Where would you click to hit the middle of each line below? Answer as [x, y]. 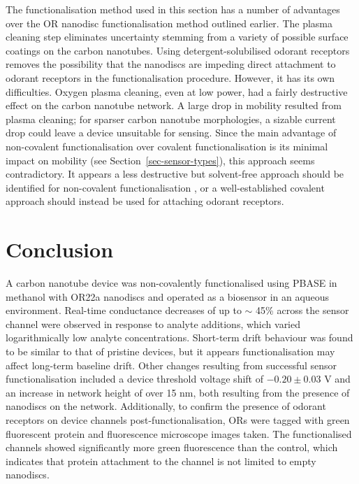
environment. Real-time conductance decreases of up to [124, 310]
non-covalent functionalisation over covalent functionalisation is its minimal [167, 146]
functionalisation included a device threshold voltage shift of [134, 379]
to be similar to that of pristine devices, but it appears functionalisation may [170, 351]
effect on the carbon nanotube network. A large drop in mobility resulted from [174, 105]
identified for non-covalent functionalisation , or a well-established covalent [165, 187]
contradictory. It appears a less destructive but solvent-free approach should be [175, 174]
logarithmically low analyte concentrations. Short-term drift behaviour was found [179, 337]
